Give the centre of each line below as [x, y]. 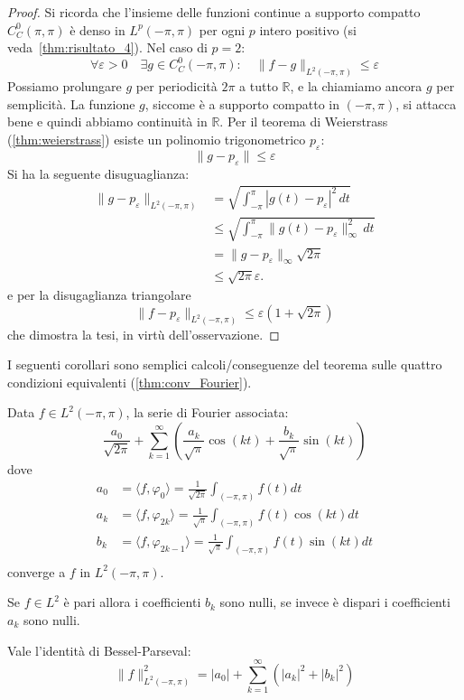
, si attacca [426, 103]
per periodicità [176, 86]
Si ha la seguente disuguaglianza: [98, 173]
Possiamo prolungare [65, 86]
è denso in [97, 29]
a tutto [259, 86]
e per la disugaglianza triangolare [99, 295]
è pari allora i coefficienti [132, 602]
